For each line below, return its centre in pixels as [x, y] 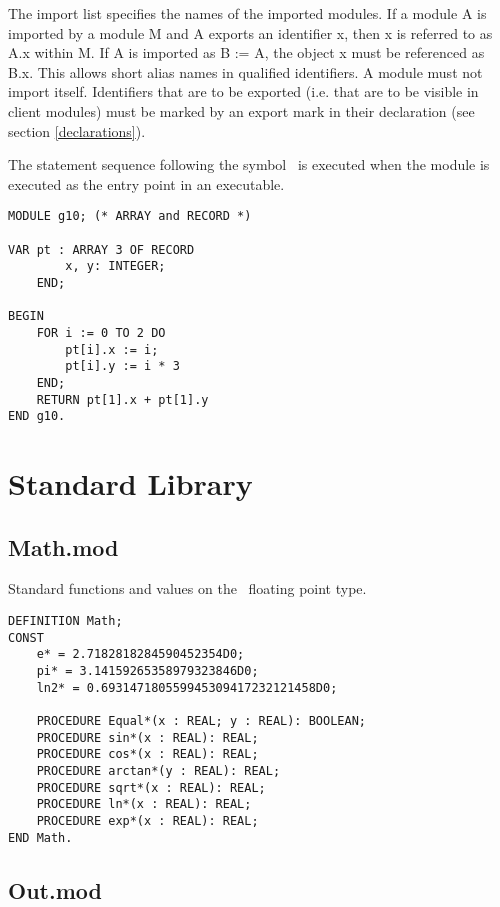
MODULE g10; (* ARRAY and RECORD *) [130, 216]
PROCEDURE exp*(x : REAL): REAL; [147, 820]
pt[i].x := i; [112, 349]
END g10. [37, 416]
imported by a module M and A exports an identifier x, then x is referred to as [250, 32]
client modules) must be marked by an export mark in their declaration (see [241, 110]
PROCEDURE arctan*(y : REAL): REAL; [158, 770]
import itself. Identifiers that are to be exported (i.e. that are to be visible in [243, 91]
